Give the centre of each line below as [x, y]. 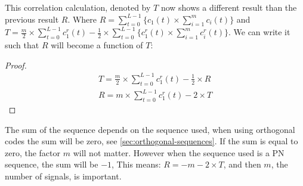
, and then [242, 164]
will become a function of [97, 45]
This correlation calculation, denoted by [78, 7]
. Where [82, 19]
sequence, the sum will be [52, 164]
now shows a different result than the [229, 7]
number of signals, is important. [63, 176]
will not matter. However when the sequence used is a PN [179, 152]
